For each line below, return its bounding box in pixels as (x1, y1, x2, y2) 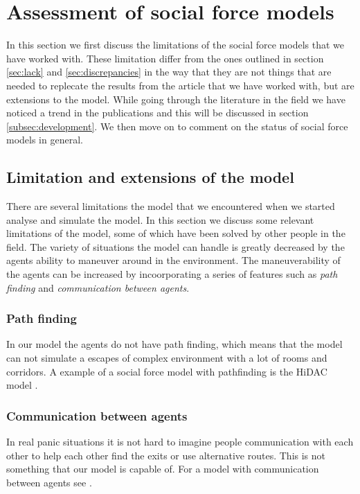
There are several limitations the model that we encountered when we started (6, 199, 335, 213)
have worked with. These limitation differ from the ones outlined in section (6, 51, 324, 65)
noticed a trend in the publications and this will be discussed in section (6, 105, 309, 120)
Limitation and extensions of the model (6, 166, 294, 188)
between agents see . (6, 475, 92, 489)
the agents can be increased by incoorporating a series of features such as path (6, 267, 338, 281)
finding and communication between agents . (6, 280, 190, 294)
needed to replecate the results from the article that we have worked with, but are (6, 78, 354, 92)
